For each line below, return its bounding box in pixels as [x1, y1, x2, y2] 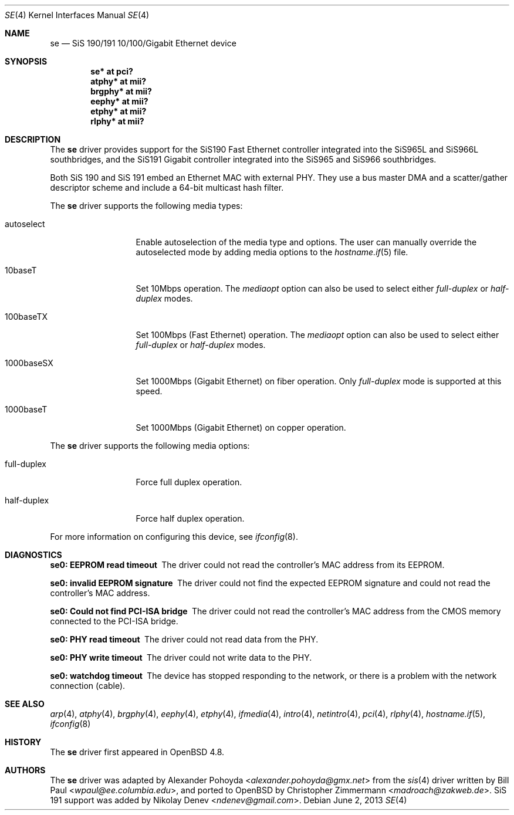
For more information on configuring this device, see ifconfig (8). [50, 532, 298, 542]
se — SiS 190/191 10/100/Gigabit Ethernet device [50, 38, 236, 48]
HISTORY [5, 737, 42, 747]
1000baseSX [5, 358, 53, 368]
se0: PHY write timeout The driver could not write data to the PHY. [50, 652, 312, 662]
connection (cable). [50, 681, 126, 691]
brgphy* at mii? [90, 86, 152, 96]
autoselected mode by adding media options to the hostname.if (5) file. [136, 247, 408, 257]
